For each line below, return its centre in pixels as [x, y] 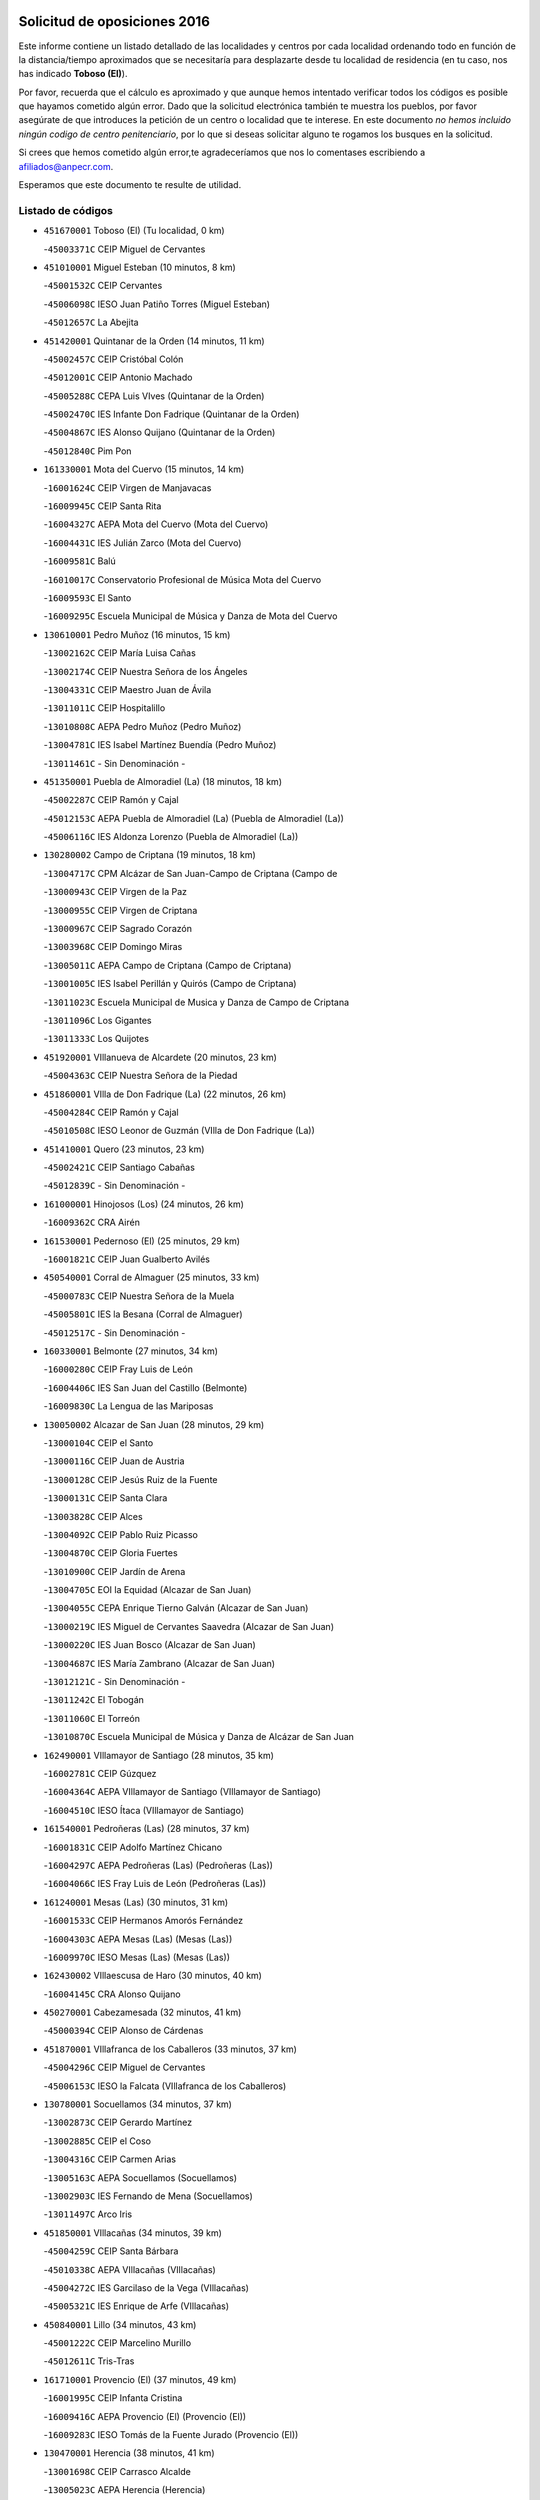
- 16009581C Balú [79, 561]
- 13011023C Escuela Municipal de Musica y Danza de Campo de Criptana [196, 1002]
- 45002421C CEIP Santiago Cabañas [119, 1167]
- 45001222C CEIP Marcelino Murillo [117, 2343]
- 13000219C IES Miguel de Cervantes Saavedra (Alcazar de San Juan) [189, 1626]
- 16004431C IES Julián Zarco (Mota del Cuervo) [142, 542]
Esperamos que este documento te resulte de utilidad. [130, 185]
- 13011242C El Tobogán [94, 1700]
